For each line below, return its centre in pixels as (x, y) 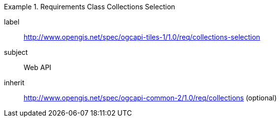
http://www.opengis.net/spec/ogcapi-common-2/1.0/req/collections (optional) (150, 98)
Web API (38, 67)
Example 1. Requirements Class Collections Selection (90, 7)
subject (16, 52)
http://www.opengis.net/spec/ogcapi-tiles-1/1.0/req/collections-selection (142, 37)
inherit (14, 83)
